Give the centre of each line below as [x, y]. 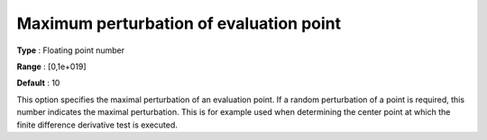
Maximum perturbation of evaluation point [179, 23]
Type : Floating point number [71, 50]
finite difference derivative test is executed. [97, 125]
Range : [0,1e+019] [51, 66]
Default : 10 [38, 83]
